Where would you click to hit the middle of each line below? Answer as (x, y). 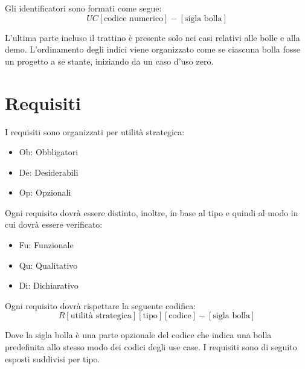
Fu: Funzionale (46, 245)
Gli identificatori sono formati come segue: (83, 8)
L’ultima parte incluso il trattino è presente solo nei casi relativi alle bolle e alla (152, 37)
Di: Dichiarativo (49, 285)
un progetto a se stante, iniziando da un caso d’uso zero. (109, 61)
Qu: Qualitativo (48, 265)
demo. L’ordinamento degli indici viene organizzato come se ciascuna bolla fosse (152, 49)
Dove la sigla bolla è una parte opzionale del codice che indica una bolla (138, 335)
